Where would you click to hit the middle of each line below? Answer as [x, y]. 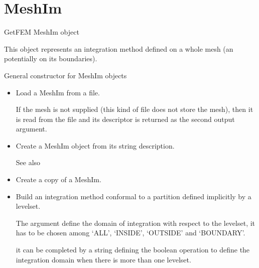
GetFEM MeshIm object [42, 32]
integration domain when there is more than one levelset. [103, 259]
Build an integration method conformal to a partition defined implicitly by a [134, 196]
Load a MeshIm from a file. [58, 92]
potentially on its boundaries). [51, 58]
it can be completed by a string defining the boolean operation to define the [133, 250]
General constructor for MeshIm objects [66, 75]
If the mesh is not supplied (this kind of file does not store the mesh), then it [135, 109]
